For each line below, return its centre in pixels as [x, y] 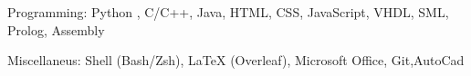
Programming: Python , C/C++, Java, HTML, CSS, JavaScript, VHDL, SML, [228, 12]
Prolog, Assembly [56, 29]
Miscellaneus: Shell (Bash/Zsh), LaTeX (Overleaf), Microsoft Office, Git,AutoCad [236, 60]
